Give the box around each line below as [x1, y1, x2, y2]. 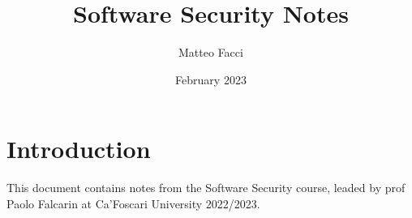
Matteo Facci [178, 44, 243, 61]
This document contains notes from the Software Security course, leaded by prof [6, 179, 406, 196]
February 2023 [175, 71, 247, 88]
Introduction [6, 132, 151, 165]
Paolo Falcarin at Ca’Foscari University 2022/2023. [6, 194, 260, 212]
